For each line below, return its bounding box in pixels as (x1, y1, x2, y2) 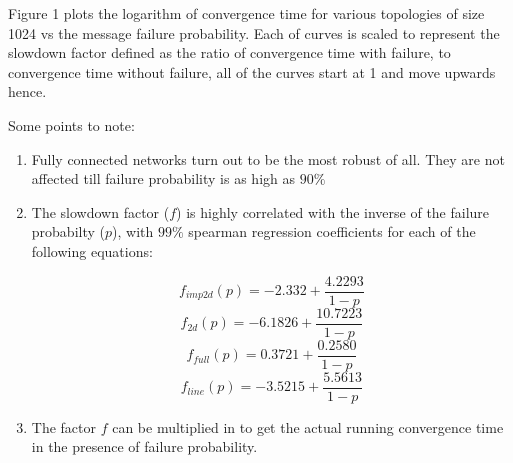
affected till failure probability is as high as (31, 168, 296, 189)
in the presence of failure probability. (31, 436, 258, 457)
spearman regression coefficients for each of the (188, 221, 476, 242)
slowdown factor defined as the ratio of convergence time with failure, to (8, 42, 451, 63)
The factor (31, 416, 97, 437)
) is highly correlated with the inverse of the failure (176, 201, 490, 222)
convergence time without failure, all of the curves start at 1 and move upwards (8, 61, 496, 82)
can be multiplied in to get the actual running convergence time (112, 416, 504, 437)
